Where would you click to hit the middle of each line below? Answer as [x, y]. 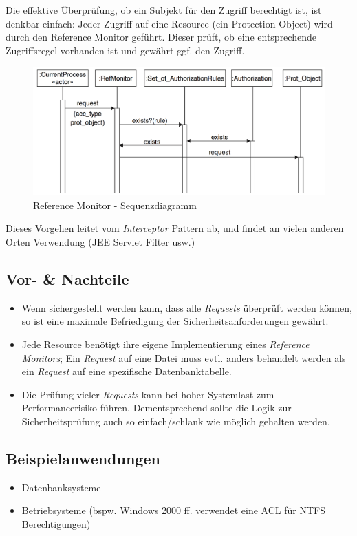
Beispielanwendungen [83, 459]
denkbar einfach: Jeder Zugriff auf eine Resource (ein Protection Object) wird [169, 23]
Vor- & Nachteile [67, 279]
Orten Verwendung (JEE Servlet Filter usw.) [100, 242]
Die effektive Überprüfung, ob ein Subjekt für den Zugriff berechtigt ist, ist [164, 10]
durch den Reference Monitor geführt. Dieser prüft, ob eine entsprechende [161, 37]
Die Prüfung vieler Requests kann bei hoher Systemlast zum [148, 394]
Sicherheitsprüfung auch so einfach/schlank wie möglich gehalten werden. [176, 421]
